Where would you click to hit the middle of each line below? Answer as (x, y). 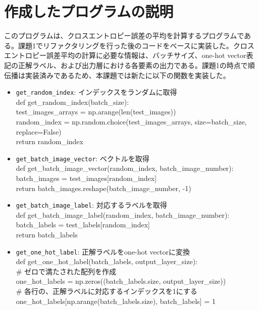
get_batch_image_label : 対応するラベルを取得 (91, 205)
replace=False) (39, 131)
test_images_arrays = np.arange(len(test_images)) (96, 112)
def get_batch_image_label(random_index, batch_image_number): (123, 214)
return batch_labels (47, 234)
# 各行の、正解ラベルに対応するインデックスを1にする (107, 291)
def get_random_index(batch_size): (72, 102)
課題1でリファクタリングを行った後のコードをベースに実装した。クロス (136, 45)
